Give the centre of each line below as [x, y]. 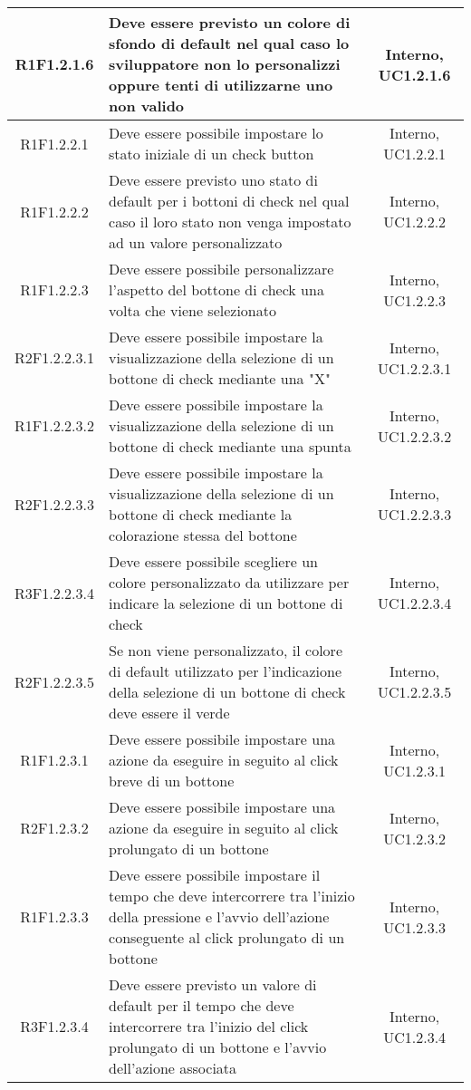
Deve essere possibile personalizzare [221, 269]
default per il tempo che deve [202, 1005]
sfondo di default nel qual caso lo [229, 43]
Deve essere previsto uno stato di [213, 180]
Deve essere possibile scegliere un [213, 561]
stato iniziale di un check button [211, 154]
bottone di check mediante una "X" [220, 378]
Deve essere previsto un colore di [230, 22]
